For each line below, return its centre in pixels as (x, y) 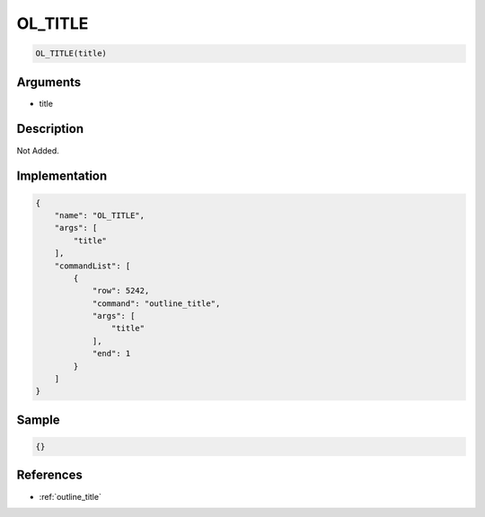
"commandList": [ (93, 266)
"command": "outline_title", (156, 303)
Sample (38, 420)
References (49, 475)
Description (50, 129)
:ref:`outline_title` (71, 496)
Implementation (62, 176)
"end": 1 (111, 354)
